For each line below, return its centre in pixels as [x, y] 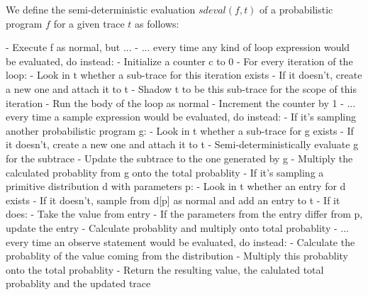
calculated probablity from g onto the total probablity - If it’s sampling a [165, 172]
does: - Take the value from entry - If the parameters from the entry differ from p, [184, 214]
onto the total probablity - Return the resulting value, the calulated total [165, 269]
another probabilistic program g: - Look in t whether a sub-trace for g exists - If [180, 130]
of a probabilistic [296, 9]
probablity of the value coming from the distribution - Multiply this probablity [177, 256]
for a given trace [89, 23]
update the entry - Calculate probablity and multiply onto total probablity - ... [177, 227]
